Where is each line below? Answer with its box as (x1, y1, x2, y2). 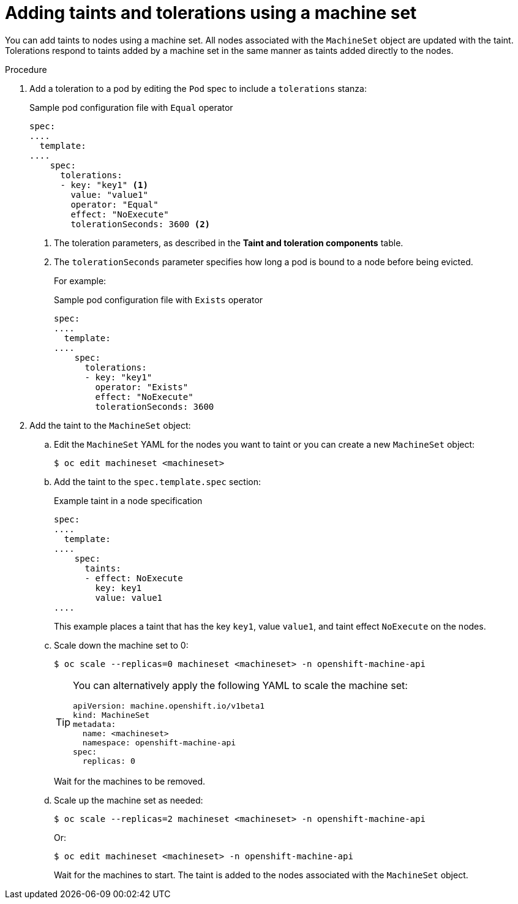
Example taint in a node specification (54, 495, 203, 506)
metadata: (73, 719, 116, 729)
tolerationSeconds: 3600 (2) (70, 219, 211, 229)
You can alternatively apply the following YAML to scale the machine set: (73, 679, 408, 691)
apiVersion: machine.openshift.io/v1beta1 (73, 701, 265, 710)
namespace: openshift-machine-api (82, 737, 236, 747)
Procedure (5, 64, 47, 75)
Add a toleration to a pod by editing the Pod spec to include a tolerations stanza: (29, 83, 367, 94)
